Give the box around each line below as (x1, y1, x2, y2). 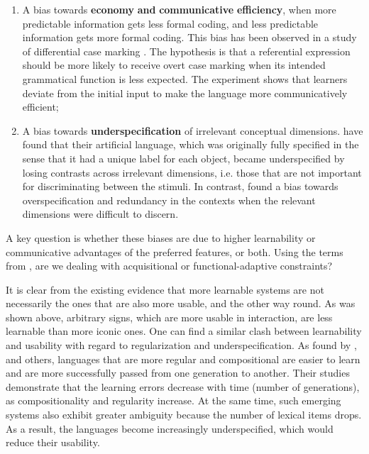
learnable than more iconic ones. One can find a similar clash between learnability (6, 323, 362, 338)
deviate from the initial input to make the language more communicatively (22, 85, 348, 100)
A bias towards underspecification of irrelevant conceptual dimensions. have (22, 123, 363, 138)
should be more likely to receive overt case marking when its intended (22, 57, 326, 72)
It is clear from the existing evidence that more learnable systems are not (6, 282, 324, 297)
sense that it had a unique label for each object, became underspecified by (22, 150, 345, 165)
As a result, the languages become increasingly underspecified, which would (6, 421, 334, 436)
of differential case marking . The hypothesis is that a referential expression (22, 43, 351, 58)
